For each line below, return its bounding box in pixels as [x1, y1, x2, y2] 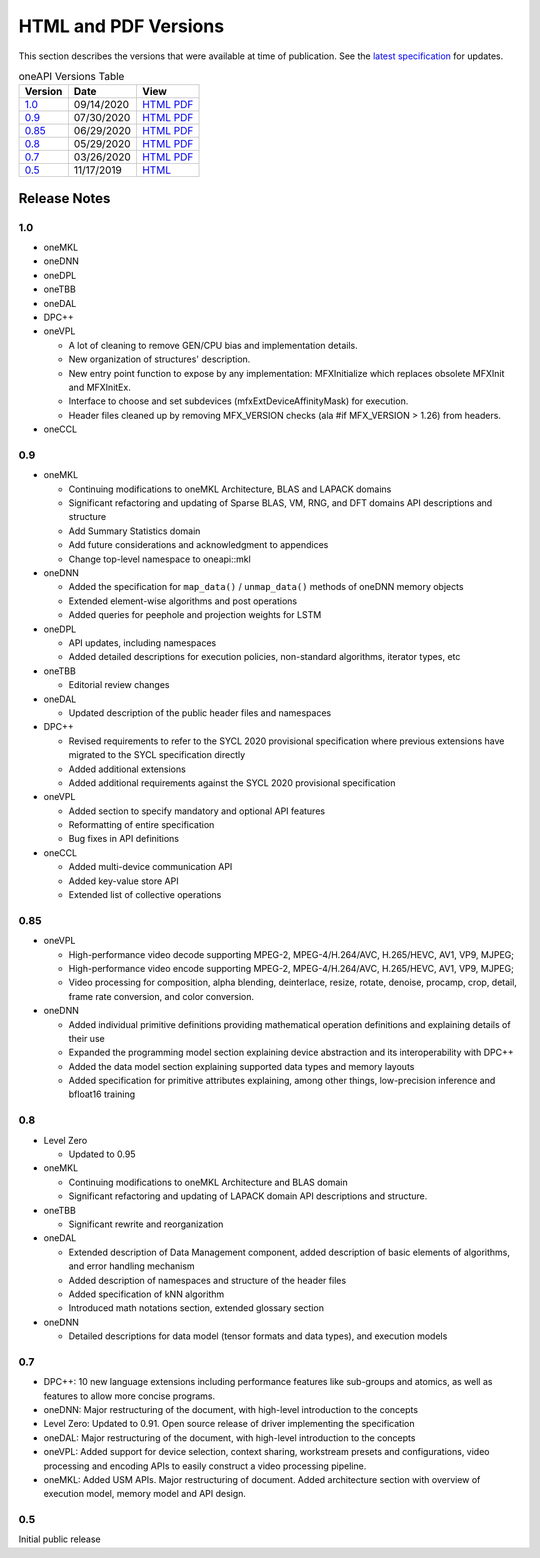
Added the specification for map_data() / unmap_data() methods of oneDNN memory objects [68, 581, 464, 593]
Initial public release [18, 1533, 102, 1545]
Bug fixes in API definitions [68, 833, 180, 845]
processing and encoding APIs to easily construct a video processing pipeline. [43, 1460, 367, 1472]
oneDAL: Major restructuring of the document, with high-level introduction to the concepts [43, 1431, 416, 1444]
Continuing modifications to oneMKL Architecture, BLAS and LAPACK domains [68, 483, 392, 495]
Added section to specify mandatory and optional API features [68, 805, 325, 817]
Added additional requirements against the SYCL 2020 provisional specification [68, 776, 396, 789]
